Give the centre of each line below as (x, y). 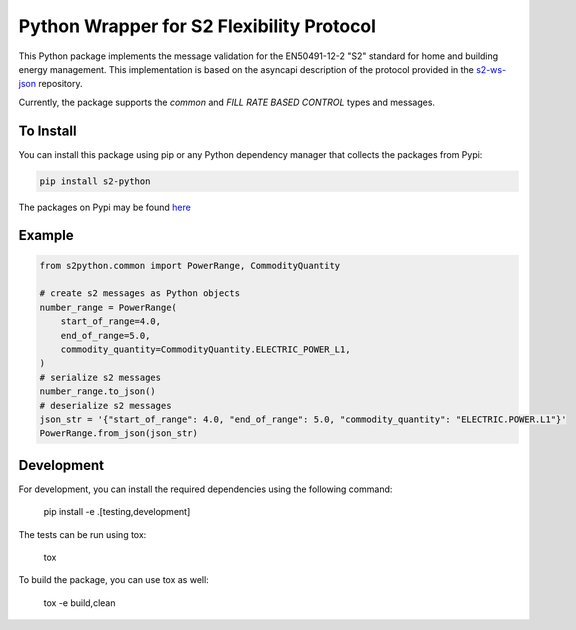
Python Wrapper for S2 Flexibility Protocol (197, 26)
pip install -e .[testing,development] (117, 512)
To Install (47, 130)
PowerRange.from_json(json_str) (119, 433)
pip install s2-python (95, 181)
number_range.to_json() (98, 391)
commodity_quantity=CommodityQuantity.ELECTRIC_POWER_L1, (205, 349)
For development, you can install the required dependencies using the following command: (205, 489)
